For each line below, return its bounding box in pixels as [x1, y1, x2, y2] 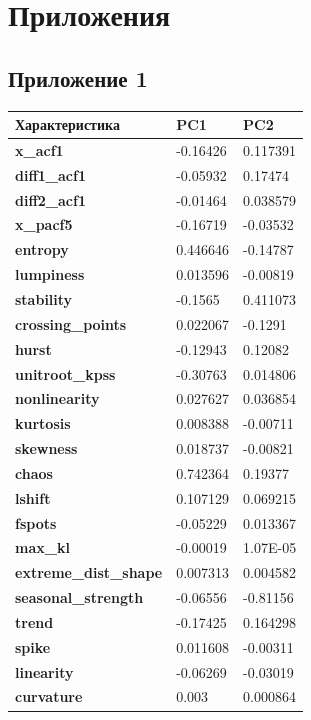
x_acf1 [15, 139, 64, 160]
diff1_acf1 [15, 164, 86, 185]
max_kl [15, 537, 70, 558]
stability [15, 288, 73, 309]
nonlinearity [15, 388, 100, 409]
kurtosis [15, 413, 71, 434]
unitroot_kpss [15, 363, 116, 384]
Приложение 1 [8, 62, 148, 93]
